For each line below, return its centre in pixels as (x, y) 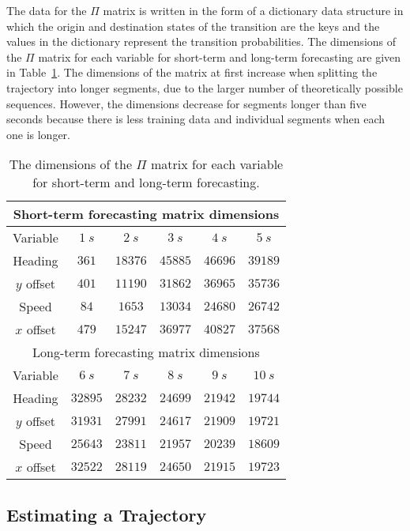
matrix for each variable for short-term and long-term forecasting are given (220, 56)
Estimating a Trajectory (107, 514)
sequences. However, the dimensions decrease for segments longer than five (186, 103)
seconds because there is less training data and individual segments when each (196, 119)
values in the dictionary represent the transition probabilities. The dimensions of (201, 41)
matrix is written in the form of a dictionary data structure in (253, 10)
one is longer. (39, 134)
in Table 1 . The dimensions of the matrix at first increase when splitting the (192, 72)
